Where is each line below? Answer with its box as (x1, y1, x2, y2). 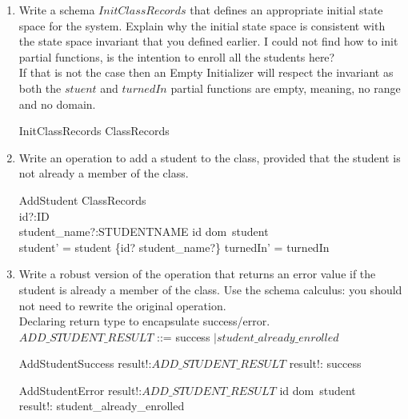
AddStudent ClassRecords (18, 191, 146, 208)
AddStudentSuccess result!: (18, 355, 152, 372)
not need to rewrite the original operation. (18, 297, 226, 313)
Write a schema (18, 2, 95, 18)
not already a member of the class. (18, 165, 189, 182)
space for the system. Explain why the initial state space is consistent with (18, 17, 386, 34)
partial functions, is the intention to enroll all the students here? (18, 48, 335, 65)
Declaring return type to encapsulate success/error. (18, 313, 270, 329)
